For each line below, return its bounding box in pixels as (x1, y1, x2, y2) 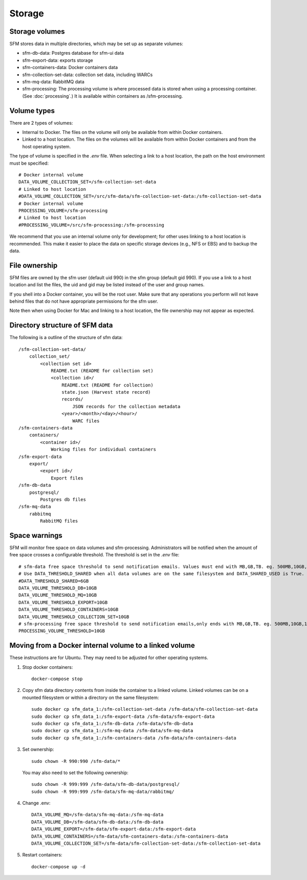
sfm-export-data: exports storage (22, 57, 93, 63)
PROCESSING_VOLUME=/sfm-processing (18, 208, 108, 213)
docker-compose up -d (31, 864, 85, 869)
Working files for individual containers (51, 446, 156, 453)
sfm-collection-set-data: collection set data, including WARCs (22, 72, 153, 78)
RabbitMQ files (40, 518, 78, 524)
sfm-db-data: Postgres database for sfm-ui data (22, 50, 124, 56)
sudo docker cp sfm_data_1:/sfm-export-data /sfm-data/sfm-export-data (31, 713, 215, 719)
